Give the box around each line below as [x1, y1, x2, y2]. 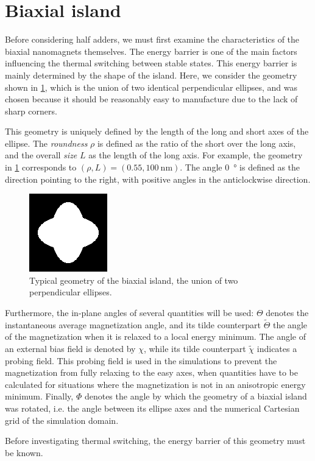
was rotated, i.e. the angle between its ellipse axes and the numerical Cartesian [5, 402, 300, 414]
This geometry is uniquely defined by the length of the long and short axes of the [5, 125, 309, 138]
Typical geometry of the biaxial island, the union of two [29, 273, 238, 286]
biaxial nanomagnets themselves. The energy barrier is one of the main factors [5, 44, 297, 57]
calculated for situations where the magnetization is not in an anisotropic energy [5, 378, 306, 390]
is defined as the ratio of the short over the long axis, [97, 136, 296, 149]
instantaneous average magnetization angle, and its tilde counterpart [5, 318, 261, 331]
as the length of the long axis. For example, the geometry [88, 149, 303, 161]
